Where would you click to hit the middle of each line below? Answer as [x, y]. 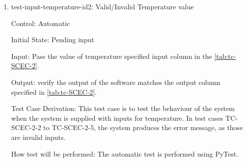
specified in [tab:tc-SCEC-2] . [54, 92]
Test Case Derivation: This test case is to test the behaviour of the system [123, 108]
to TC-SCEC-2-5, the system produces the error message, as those [143, 127]
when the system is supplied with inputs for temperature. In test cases [117, 118]
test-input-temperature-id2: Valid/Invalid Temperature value [102, 6]
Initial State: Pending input [53, 40]
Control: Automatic [41, 23]
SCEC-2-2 [26, 127]
